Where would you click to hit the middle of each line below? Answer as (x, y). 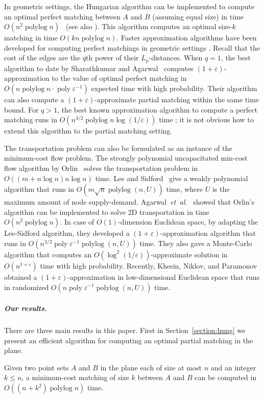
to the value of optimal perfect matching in (119, 78)
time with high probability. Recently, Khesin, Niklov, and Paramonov (149, 265)
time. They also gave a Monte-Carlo (196, 243)
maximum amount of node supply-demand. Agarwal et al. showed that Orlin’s (129, 202)
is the (221, 189)
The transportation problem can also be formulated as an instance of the (118, 148)
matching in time (31, 38)
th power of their (112, 58)
